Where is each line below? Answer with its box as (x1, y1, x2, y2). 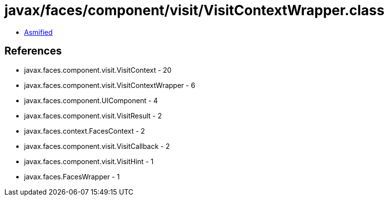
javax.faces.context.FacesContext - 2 (24, 126, 145, 135)
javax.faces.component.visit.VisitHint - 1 (24, 157, 154, 166)
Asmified (24, 28, 53, 36)
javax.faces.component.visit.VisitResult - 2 (24, 111, 162, 120)
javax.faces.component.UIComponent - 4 (24, 96, 158, 105)
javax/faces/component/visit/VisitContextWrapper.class (4, 2, 385, 19)
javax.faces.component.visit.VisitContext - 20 (24, 65, 172, 74)
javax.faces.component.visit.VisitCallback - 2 (24, 142, 170, 150)
